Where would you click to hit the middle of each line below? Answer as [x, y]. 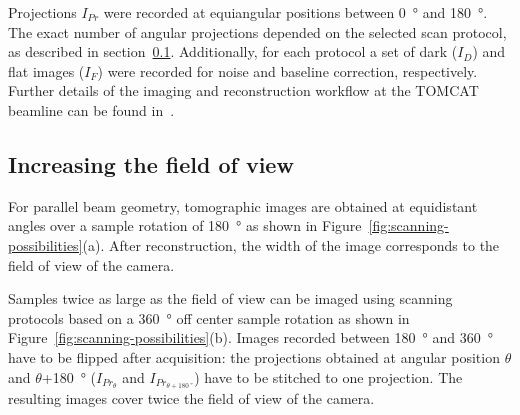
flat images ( [46, 70]
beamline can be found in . [91, 109]
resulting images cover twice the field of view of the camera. [191, 398]
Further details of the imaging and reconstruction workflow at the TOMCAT [243, 90]
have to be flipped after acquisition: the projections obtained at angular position [254, 356]
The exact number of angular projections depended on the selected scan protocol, [257, 31]
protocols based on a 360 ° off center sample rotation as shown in [209, 317]
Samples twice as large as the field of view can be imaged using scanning [230, 298]
